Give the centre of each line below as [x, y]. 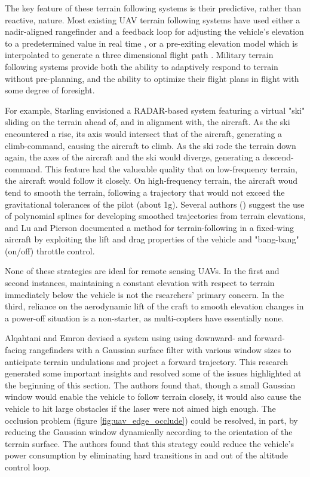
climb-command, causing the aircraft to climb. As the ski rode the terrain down [151, 145]
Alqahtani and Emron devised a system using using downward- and [128, 338]
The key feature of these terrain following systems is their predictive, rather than [153, 8]
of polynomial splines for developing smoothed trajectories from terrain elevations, [155, 216]
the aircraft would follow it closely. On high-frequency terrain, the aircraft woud [151, 180]
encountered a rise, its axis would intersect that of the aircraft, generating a [144, 133]
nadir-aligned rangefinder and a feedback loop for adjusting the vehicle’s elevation [154, 31]
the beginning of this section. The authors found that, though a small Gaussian [150, 385]
